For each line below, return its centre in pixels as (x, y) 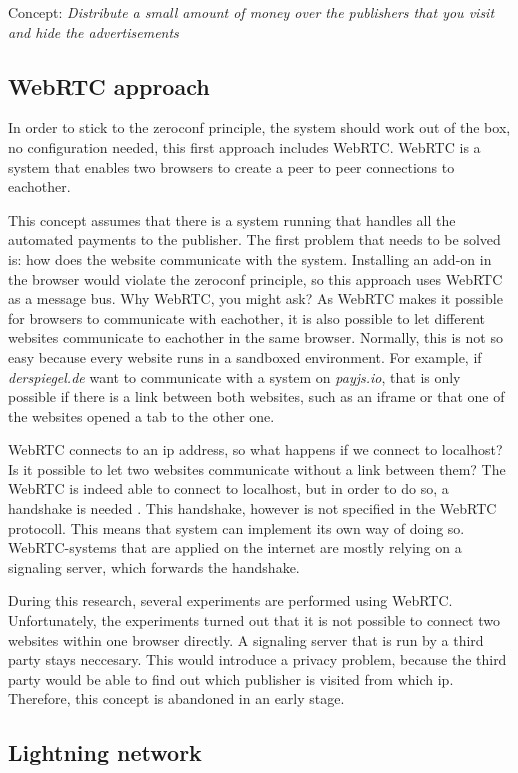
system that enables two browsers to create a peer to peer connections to (231, 166)
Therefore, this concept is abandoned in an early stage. (176, 698)
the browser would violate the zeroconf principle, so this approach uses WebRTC (255, 278)
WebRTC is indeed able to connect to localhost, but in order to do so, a (228, 488)
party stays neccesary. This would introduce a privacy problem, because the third (257, 659)
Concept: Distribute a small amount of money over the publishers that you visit (251, 12)
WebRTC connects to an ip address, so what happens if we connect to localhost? (255, 449)
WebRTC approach (109, 85)
